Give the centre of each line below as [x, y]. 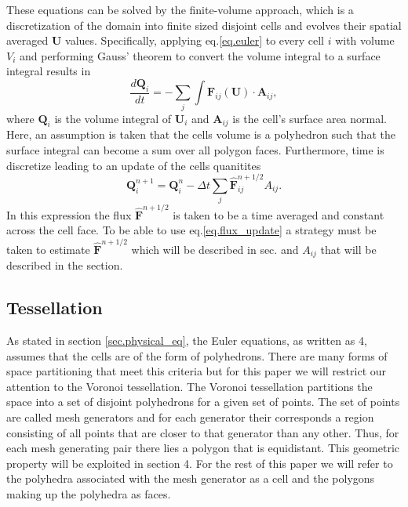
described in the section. [65, 265]
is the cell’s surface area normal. [310, 118]
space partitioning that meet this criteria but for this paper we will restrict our [197, 371]
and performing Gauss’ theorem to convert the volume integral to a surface [200, 55]
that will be [348, 249]
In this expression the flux [69, 214]
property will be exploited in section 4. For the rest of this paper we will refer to [200, 463]
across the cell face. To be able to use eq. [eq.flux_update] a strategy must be [191, 230]
